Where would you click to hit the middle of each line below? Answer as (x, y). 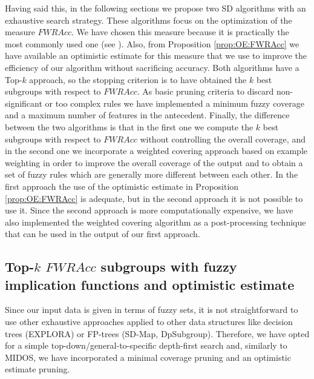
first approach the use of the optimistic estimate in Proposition (122, 186)
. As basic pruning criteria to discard (205, 91)
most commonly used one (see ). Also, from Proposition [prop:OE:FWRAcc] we (152, 43)
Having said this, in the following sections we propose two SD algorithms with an (155, 8)
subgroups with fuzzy (169, 267)
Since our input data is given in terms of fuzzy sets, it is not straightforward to (152, 310)
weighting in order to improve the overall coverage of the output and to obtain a (154, 162)
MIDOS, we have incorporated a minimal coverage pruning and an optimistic (148, 357)
